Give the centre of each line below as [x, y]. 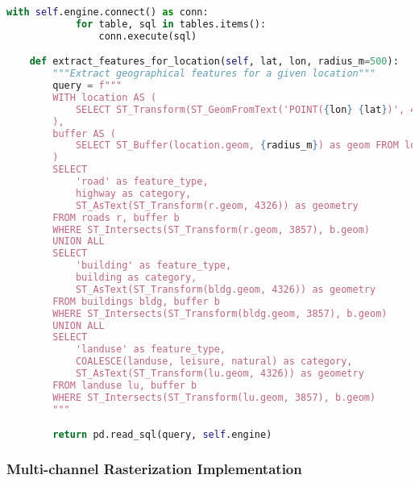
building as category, [136, 278]
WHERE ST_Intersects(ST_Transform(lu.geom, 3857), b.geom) [214, 397]
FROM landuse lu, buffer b [125, 385]
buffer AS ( [85, 133]
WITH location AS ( [105, 97]
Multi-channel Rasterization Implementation [154, 468]
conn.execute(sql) [148, 36]
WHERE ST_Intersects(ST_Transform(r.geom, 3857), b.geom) [212, 229]
